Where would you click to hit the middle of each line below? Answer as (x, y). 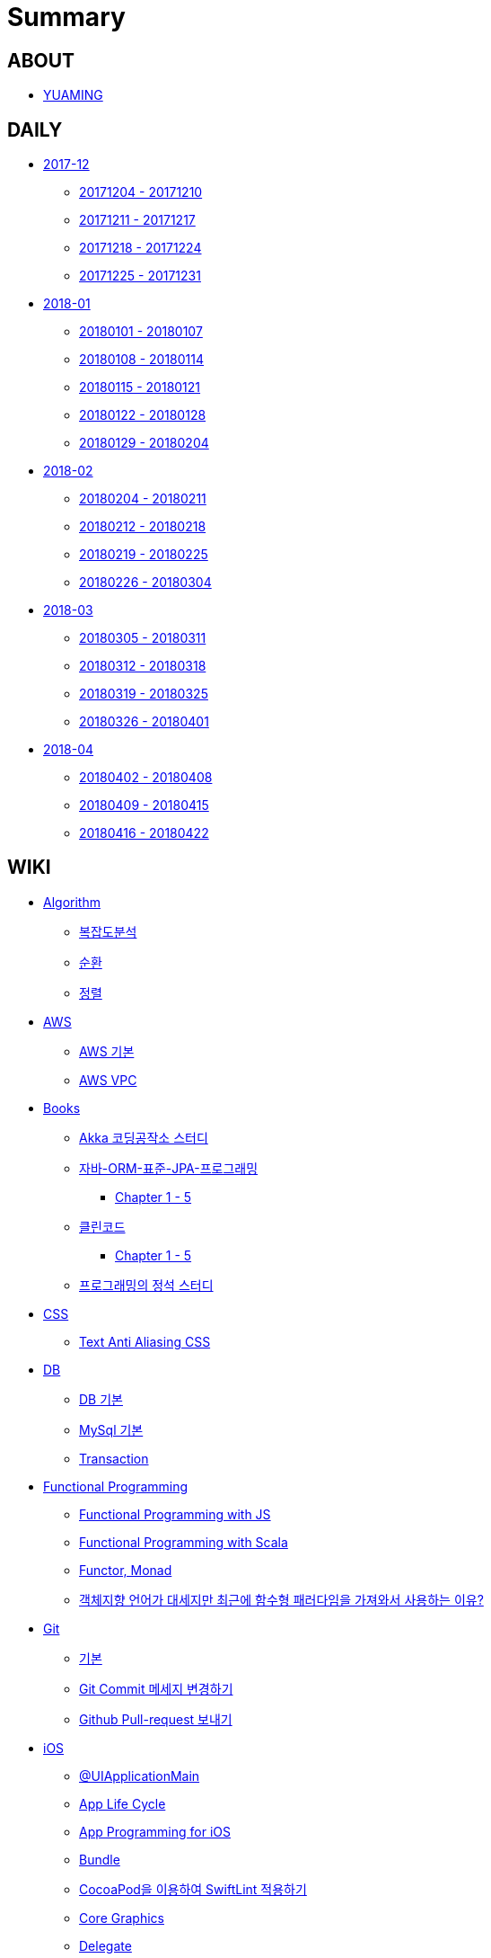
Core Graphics (122, 1918)
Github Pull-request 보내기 (156, 1719)
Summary (66, 17)
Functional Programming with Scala (184, 1542)
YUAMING (73, 95)
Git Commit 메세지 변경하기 (156, 1688)
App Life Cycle (123, 1803)
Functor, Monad (126, 1570)
